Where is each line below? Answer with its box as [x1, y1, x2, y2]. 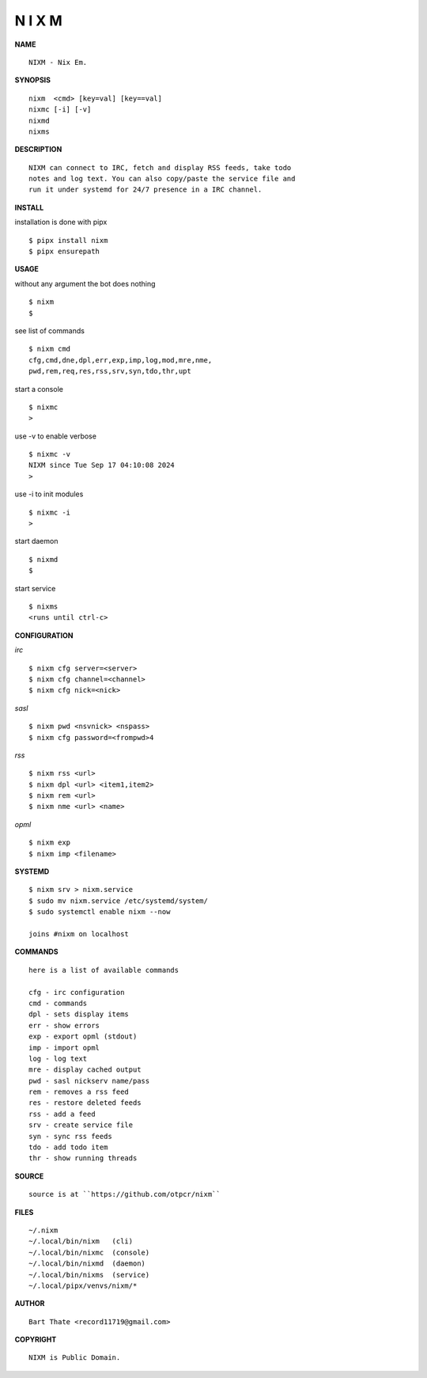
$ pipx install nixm [28, 236, 108, 245]
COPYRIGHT [14, 1334, 57, 1345]
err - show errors [28, 1021, 100, 1030]
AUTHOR [14, 1299, 45, 1308]
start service [14, 583, 56, 593]
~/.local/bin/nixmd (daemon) [28, 1259, 146, 1268]
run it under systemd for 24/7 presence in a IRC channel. [28, 185, 263, 194]
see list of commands [14, 325, 85, 336]
